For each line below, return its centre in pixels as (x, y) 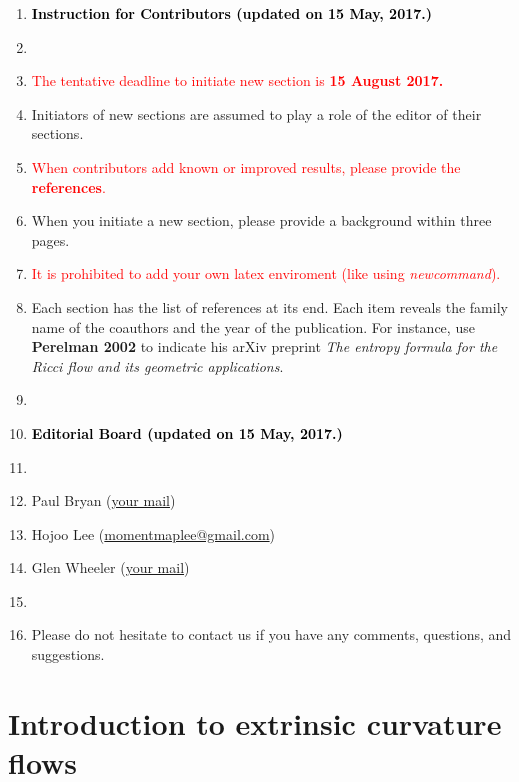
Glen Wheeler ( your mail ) (110, 567)
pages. (50, 239)
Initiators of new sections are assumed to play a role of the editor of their (256, 113)
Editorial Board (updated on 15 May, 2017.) (187, 432)
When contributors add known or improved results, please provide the (246, 166)
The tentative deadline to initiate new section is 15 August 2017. (237, 80)
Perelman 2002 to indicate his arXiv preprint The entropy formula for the (264, 346)
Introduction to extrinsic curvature (255, 722)
